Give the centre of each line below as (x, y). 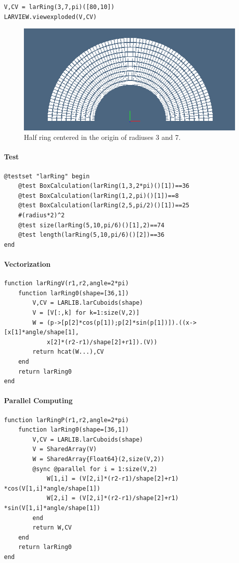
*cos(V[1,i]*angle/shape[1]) (52, 488)
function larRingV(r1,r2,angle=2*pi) (66, 283)
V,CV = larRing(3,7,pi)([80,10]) (59, 7)
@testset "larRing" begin (47, 176)
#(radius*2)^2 (41, 216)
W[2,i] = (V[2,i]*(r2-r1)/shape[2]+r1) (113, 498)
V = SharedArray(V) (65, 449)
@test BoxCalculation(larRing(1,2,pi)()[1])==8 (98, 196)
